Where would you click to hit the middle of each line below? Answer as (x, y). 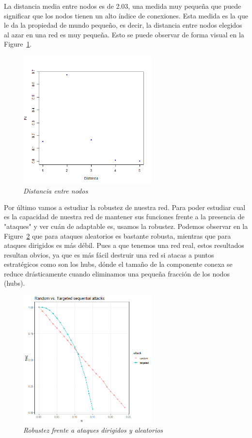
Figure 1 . (18, 44)
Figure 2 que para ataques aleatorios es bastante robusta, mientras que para (118, 235)
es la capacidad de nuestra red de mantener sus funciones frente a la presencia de (124, 217)
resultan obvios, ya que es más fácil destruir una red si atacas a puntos (109, 254)
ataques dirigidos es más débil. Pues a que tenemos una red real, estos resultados (124, 245)
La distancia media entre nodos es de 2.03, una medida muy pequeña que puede (123, 6)
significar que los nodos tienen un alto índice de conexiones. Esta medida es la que (126, 15)
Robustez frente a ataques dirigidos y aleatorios (93, 430)
